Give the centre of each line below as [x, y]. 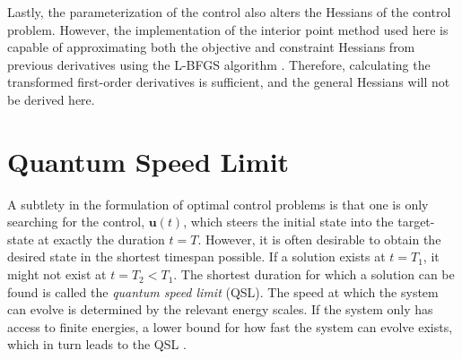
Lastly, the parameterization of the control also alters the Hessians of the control [229, 12]
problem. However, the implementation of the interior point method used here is [228, 29]
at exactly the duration [101, 239]
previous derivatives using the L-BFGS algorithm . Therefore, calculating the [219, 64]
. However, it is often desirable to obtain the [319, 239]
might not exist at [57, 274]
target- [416, 222]
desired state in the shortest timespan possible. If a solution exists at [196, 256]
